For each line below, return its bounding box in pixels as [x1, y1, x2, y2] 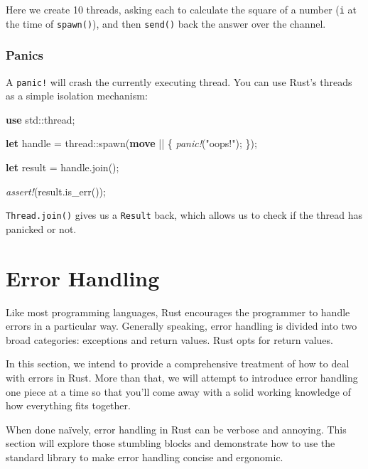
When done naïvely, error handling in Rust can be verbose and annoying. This [6, 421, 347, 436]
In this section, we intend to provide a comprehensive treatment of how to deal [6, 356, 350, 371]
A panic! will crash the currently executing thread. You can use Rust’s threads [6, 74, 352, 89]
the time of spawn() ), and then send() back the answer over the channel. [6, 16, 326, 31]
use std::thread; [6, 112, 75, 126]
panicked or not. [6, 221, 77, 236]
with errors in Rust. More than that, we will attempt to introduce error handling [6, 370, 358, 384]
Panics [6, 46, 43, 64]
